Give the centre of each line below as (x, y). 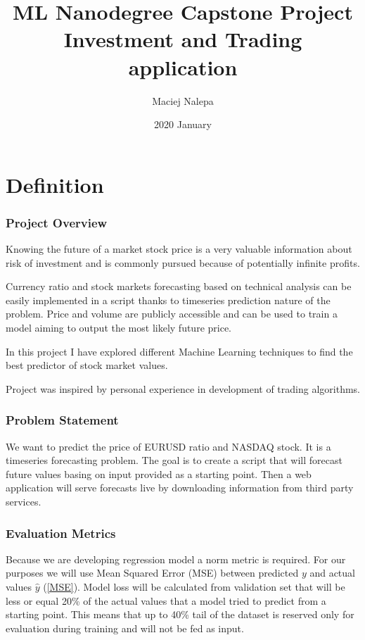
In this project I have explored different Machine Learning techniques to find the (179, 351)
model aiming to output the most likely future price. (119, 328)
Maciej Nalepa (183, 100)
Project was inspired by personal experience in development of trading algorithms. (183, 388)
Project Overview (57, 222)
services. (24, 502)
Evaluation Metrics (61, 533)
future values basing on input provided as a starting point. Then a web (159, 473)
